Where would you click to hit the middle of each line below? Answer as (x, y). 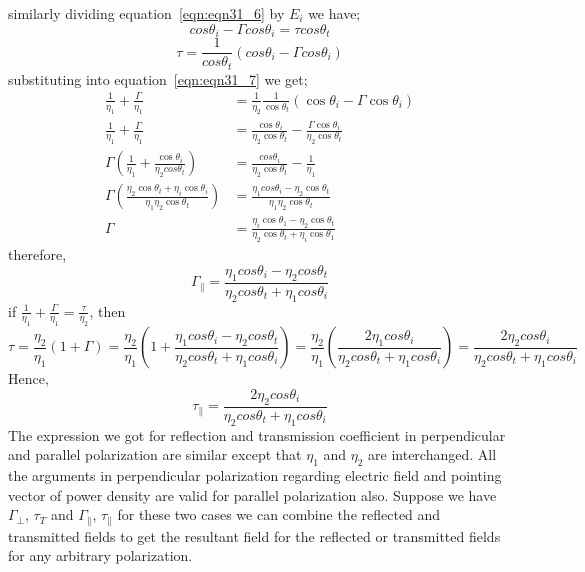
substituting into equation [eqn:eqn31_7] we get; (158, 78)
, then (107, 310)
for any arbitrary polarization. (100, 555)
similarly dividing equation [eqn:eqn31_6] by (146, 13)
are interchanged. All (432, 454)
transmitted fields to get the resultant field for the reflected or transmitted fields (254, 535)
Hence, (28, 378)
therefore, (37, 254)
